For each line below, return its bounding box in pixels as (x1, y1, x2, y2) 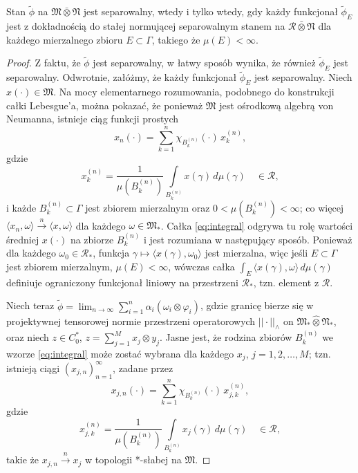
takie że (6, 452, 39, 467)
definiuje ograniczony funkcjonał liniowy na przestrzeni (6, 275, 238, 289)
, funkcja (93, 245, 130, 260)
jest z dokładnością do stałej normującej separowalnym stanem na (6, 19, 285, 33)
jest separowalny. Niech (254, 70, 352, 84)
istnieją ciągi (6, 360, 60, 375)
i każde (6, 200, 37, 214)
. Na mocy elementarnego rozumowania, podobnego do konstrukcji (53, 84, 335, 99)
